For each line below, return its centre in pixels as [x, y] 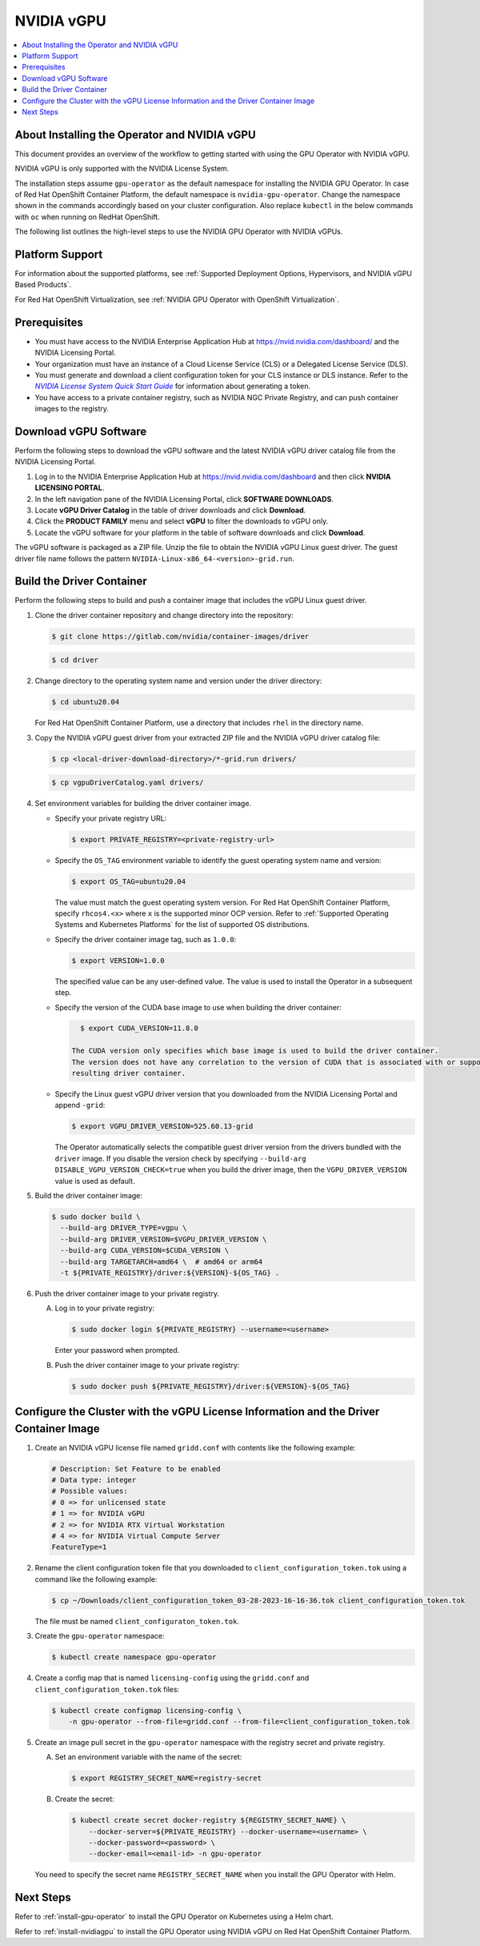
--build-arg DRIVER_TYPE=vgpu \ [124, 1228]
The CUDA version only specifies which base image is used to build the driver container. [255, 1051]
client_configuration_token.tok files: [107, 1689]
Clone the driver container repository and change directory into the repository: [164, 615]
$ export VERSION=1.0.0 [118, 960]
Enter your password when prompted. [117, 1350]
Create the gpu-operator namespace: [100, 1636]
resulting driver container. [129, 1073]
